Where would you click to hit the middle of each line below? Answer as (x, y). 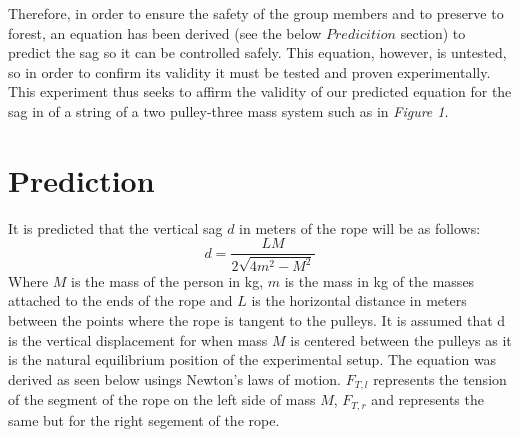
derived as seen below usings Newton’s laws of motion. (174, 378)
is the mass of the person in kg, (167, 280)
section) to (433, 32)
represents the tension (440, 378)
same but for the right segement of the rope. (144, 419)
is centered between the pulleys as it (401, 339)
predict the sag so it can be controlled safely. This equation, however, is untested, (257, 52)
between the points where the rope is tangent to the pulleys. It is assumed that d (257, 319)
